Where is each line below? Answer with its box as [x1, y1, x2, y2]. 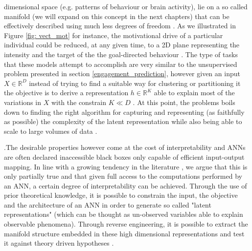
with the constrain [51, 97, 107, 107]
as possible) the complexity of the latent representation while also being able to [4, 116, 242, 126]
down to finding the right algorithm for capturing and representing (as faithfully [4, 106, 245, 117]
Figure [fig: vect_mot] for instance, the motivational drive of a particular [4, 30, 223, 40]
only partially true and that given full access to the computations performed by [4, 171, 242, 181]
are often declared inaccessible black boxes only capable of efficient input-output [4, 151, 245, 162]
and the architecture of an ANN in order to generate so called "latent [4, 199, 211, 209]
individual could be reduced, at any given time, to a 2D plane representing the [4, 40, 240, 50]
